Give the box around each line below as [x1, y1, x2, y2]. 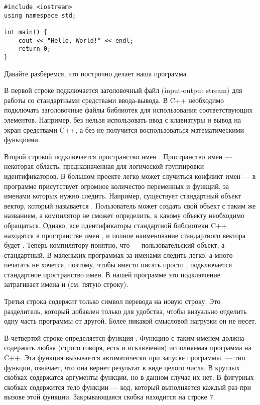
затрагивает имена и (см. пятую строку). [4, 279, 128, 289]
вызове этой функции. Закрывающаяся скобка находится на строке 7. [4, 391, 215, 402]
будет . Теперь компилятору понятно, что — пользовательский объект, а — [4, 240, 234, 250]
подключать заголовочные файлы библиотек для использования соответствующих [4, 105, 253, 115]
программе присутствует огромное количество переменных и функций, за [4, 180, 229, 191]
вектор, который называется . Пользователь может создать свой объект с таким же [4, 200, 256, 211]
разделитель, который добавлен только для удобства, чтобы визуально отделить [4, 306, 247, 316]
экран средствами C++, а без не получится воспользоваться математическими [4, 124, 244, 135]
